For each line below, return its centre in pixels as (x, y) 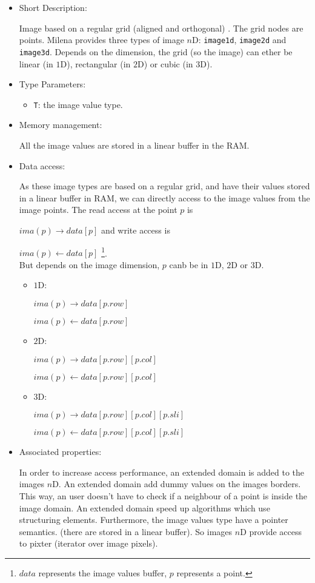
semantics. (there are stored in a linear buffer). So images (126, 531)
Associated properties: (60, 452)
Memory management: (61, 125)
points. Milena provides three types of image (101, 40)
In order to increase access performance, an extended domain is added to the (162, 472)
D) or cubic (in (165, 63)
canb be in (189, 264)
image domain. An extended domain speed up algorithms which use (144, 507)
